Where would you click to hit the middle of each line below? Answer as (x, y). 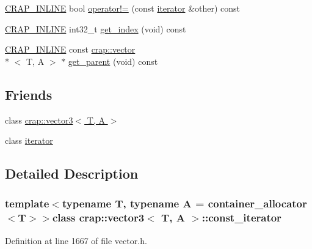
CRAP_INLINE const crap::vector (70, 49)
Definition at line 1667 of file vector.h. (76, 240)
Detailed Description (72, 173)
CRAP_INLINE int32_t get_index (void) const (96, 28)
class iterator (29, 140)
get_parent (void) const (113, 61)
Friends (29, 94)
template (27, 203)
